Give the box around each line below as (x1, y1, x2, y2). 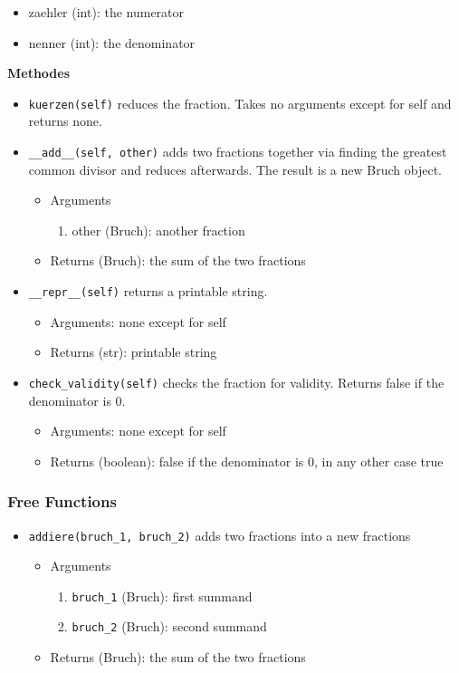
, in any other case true (314, 451, 444, 470)
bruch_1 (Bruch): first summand (72, 586, 253, 605)
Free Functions (7, 490, 117, 513)
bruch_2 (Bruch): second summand (72, 617, 267, 636)
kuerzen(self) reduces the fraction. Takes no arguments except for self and (28, 93, 452, 112)
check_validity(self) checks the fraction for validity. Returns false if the (28, 372, 445, 391)
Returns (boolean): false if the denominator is (50, 451, 304, 470)
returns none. (28, 111, 102, 130)
